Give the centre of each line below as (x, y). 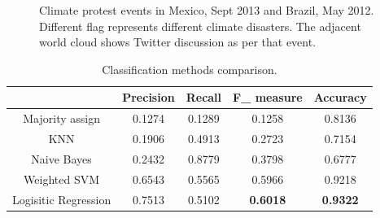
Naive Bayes (61, 158)
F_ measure (268, 97)
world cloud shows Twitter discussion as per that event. (178, 42)
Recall (204, 97)
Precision (149, 97)
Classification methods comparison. (190, 69)
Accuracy (340, 97)
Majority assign (61, 118)
